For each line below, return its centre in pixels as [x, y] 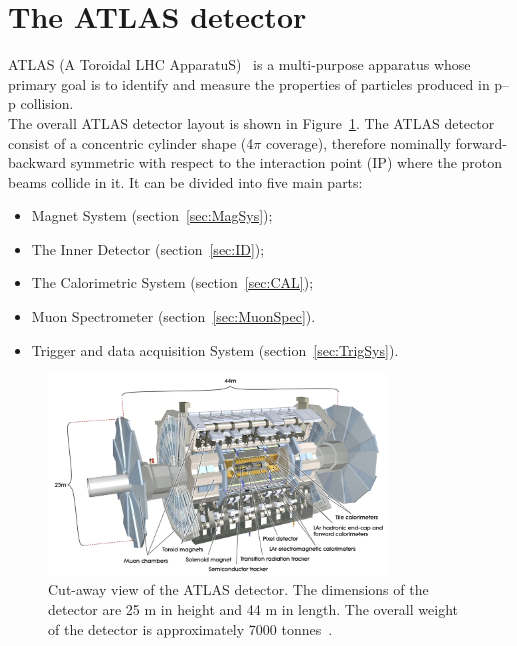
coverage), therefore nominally [358, 142]
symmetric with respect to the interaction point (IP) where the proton [286, 162]
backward [37, 162]
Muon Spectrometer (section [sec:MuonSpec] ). [173, 316]
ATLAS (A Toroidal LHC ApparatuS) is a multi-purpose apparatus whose [239, 64]
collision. [47, 103]
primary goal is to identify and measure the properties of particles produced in [249, 83]
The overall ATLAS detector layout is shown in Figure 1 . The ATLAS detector [251, 122]
